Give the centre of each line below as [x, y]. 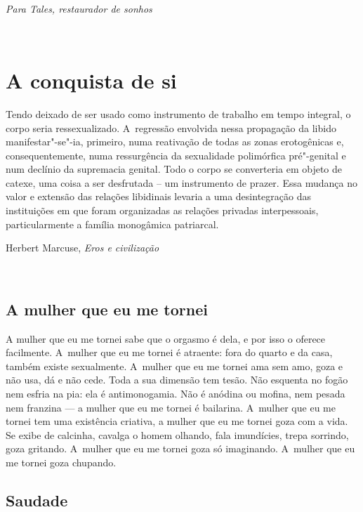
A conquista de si [91, 80]
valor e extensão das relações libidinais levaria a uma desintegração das [158, 196]
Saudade [37, 500]
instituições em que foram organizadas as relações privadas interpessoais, [162, 210]
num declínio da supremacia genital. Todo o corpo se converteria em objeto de [174, 169]
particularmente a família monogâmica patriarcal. [112, 224]
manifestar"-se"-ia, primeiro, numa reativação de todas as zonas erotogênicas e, [175, 142]
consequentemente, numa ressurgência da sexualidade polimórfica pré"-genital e [176, 155]
